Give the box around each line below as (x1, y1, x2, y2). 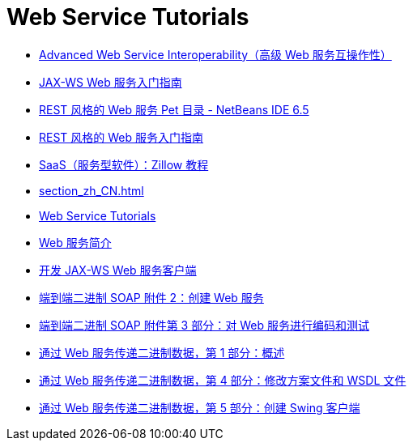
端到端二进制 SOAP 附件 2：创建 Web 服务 (39, 290, 264, 304)
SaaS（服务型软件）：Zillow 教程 (39, 157, 209, 172)
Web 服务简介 (39, 235, 112, 249)
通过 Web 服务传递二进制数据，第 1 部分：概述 (39, 345, 285, 360)
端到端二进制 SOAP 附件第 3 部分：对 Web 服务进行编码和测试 (39, 317, 369, 332)
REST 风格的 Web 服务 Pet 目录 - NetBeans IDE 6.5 (39, 102, 309, 117)
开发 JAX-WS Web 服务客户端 (39, 262, 197, 277)
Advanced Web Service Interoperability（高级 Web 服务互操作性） (39, 47, 392, 62)
